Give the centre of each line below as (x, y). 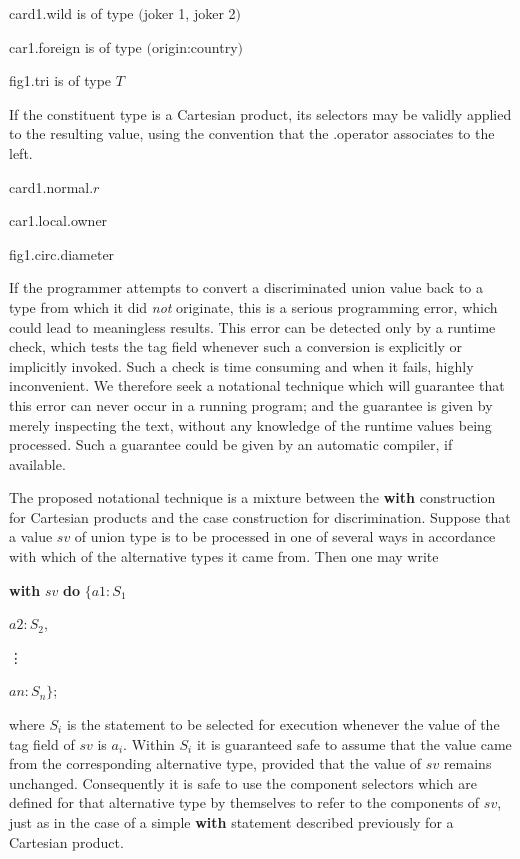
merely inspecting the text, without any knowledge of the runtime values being (250, 424)
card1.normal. (51, 186)
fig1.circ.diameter (62, 253)
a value (31, 536)
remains (467, 763)
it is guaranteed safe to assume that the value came (354, 743)
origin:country (194, 46)
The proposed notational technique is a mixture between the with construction (252, 497)
